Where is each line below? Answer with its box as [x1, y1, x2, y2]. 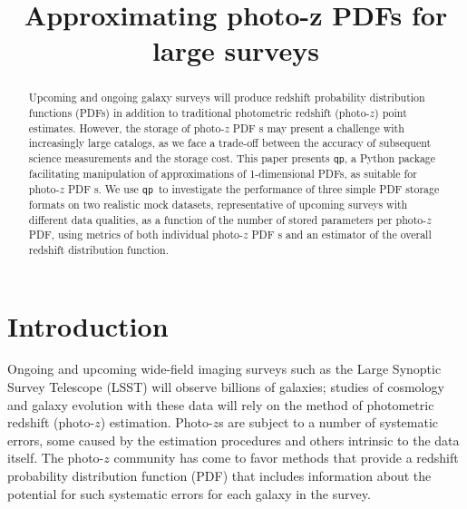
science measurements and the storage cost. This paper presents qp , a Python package [28, 150, 436, 165]
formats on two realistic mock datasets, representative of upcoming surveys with [28, 196, 408, 211]
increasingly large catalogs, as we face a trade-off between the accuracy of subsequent [28, 135, 432, 151]
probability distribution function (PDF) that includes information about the [7, 466, 432, 485]
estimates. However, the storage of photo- [28, 120, 225, 135]
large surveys [152, 32, 319, 69]
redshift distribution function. [28, 241, 169, 257]
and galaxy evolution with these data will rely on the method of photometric [7, 395, 434, 414]
